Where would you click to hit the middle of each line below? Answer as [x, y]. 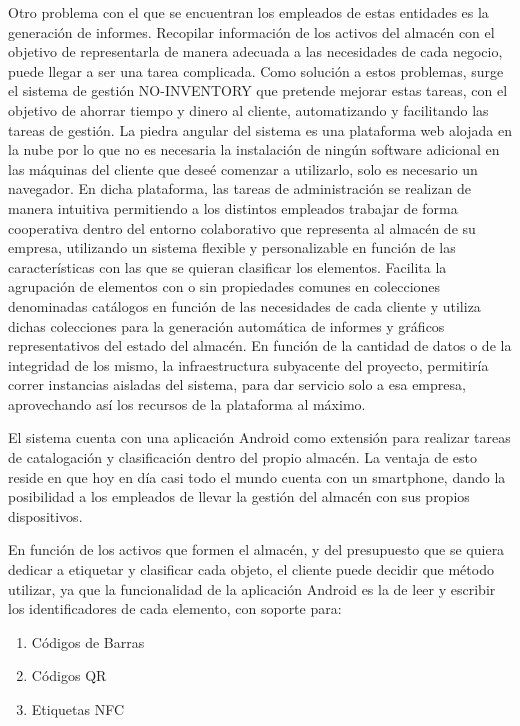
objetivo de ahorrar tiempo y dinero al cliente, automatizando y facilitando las [248, 109]
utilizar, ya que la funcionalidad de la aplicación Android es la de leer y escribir [252, 588]
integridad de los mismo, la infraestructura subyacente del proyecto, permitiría [248, 364]
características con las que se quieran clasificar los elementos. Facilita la [227, 266]
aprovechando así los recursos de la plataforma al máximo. [187, 403]
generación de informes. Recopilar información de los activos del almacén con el [251, 31]
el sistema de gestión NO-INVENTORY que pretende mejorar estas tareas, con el [258, 90]
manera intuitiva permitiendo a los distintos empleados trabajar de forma [233, 207]
